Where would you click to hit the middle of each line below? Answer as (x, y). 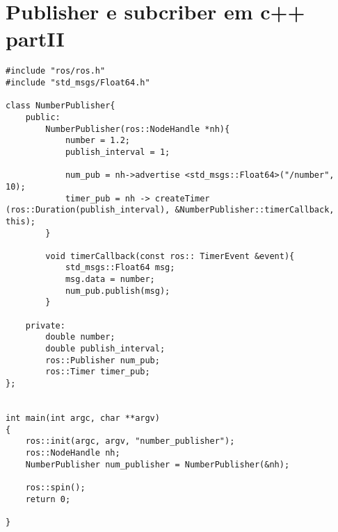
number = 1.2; (97, 141)
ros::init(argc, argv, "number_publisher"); (130, 441)
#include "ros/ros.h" (56, 71)
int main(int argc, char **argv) (83, 418)
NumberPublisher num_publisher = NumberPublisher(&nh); (158, 464)
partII (35, 39)
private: (45, 325)
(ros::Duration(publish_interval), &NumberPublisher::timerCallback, (170, 210)
